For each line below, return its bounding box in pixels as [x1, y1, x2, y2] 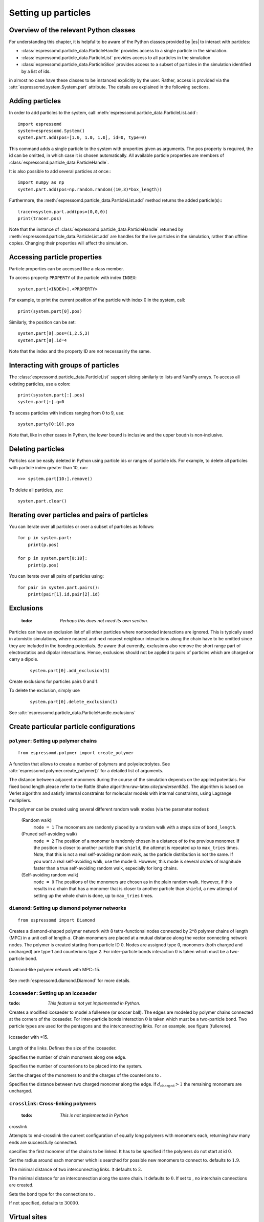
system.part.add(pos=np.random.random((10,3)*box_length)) [18, 186, 162, 192]
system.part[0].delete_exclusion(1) [30, 699, 118, 704]
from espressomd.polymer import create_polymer [18, 750, 134, 756]
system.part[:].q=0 [18, 399, 65, 405]
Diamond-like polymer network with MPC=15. [9, 966, 100, 972]
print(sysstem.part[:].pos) [18, 392, 85, 398]
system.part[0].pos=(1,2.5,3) [18, 330, 90, 336]
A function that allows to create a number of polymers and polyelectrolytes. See [9, 761, 170, 767]
